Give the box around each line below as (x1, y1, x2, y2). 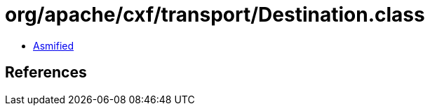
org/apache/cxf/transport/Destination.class (5, 3, 425, 27)
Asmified (33, 39, 74, 52)
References (5, 64, 87, 82)
